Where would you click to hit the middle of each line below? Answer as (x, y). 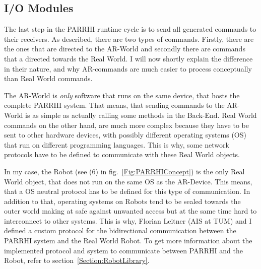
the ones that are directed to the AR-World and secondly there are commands (125, 49)
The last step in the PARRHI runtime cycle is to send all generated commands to (130, 29)
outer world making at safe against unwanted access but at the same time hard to (130, 211)
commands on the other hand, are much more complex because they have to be (126, 125)
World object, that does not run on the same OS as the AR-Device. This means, (128, 181)
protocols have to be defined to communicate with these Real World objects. (122, 154)
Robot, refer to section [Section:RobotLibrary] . (77, 260)
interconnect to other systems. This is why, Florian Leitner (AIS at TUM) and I (128, 220)
